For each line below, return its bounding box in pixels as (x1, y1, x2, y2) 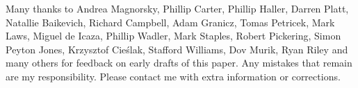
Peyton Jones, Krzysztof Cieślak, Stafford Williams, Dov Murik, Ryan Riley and (6, 42, 348, 56)
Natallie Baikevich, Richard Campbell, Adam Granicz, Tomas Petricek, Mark (6, 15, 335, 29)
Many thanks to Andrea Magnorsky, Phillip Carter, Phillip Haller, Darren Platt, (6, 1, 349, 15)
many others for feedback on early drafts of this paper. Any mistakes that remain (6, 55, 352, 70)
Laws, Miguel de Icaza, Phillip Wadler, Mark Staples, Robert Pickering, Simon (6, 28, 341, 43)
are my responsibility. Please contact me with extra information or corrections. (6, 69, 341, 83)
